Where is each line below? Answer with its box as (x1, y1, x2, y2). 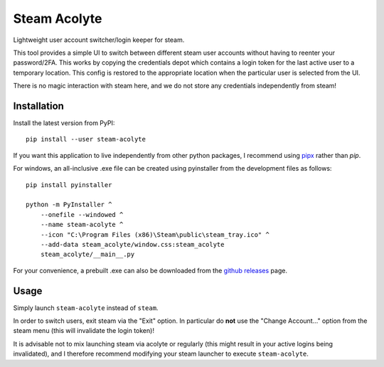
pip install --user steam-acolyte (26, 135, 146, 144)
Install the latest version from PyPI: (13, 119, 115, 127)
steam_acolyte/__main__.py (40, 250, 135, 259)
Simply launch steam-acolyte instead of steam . (13, 303, 159, 312)
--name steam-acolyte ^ (40, 220, 124, 229)
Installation (13, 100, 64, 112)
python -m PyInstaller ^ (26, 201, 112, 209)
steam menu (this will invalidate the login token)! (13, 326, 154, 335)
